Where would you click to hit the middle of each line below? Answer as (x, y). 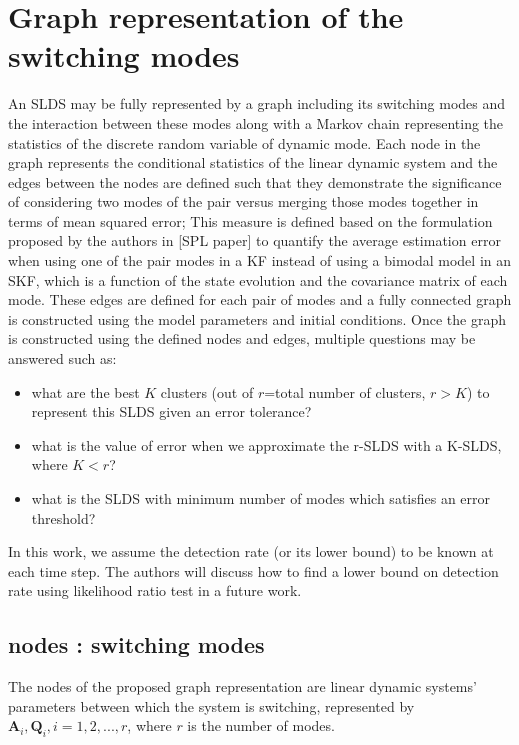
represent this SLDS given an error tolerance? (171, 411)
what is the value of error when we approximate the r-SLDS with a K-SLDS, (266, 444)
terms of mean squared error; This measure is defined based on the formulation (250, 220)
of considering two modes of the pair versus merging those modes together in (243, 201)
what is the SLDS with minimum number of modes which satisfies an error (261, 498)
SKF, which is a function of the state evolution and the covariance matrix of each (258, 279)
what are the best (85, 391)
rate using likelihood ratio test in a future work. (155, 590)
